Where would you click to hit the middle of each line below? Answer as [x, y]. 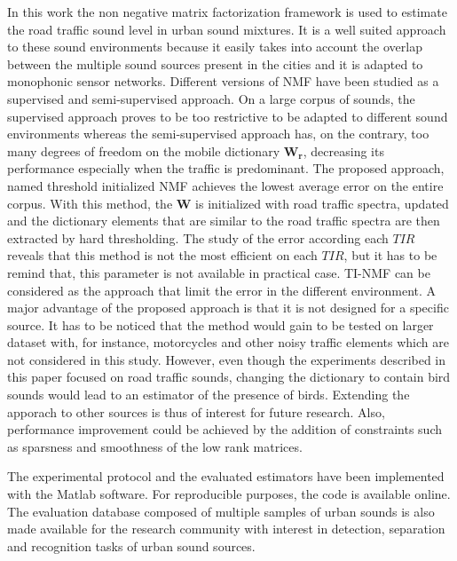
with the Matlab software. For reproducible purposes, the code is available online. [229, 494]
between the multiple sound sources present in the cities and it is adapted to [215, 63]
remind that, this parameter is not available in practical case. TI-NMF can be [219, 272]
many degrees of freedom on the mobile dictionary [144, 150]
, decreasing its [343, 150]
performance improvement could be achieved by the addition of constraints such [225, 429]
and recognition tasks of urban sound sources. [131, 545]
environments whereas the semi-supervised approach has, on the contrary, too [218, 134]
